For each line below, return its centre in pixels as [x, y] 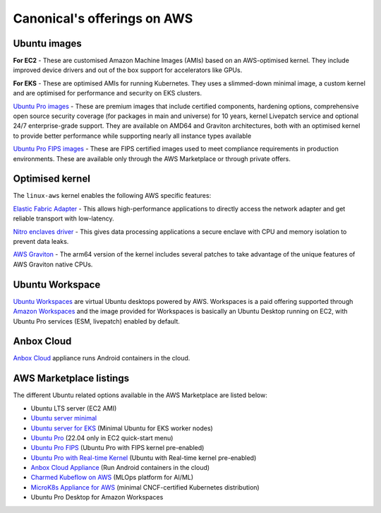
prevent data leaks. [41, 242]
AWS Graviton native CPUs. [53, 264]
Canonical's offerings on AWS [103, 18]
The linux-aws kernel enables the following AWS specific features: [112, 196]
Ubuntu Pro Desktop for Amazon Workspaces [97, 497]
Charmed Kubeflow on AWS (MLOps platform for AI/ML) [112, 478]
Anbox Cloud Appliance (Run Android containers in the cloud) [120, 468]
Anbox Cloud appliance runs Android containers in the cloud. [102, 358]
